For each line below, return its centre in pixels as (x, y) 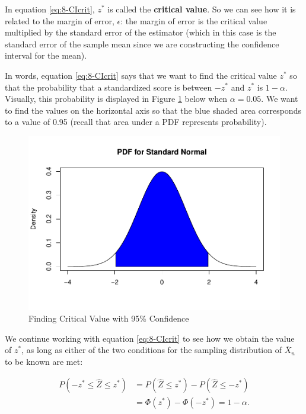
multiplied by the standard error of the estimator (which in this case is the (141, 32)
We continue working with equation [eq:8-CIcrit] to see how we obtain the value (150, 338)
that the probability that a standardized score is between (109, 87)
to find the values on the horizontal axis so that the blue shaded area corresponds (153, 110)
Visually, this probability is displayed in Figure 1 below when (116, 99)
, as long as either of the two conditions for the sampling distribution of (152, 350)
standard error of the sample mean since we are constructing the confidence (142, 44)
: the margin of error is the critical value (194, 20)
